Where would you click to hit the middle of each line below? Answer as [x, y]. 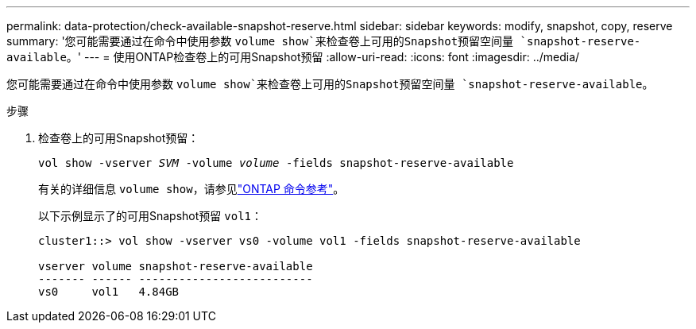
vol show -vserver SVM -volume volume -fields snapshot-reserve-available [276, 163]
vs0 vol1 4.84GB [109, 292]
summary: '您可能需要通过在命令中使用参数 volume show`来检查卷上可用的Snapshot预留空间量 [260, 41]
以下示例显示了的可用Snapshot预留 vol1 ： [150, 216]
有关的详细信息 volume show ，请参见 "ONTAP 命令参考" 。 [191, 189]
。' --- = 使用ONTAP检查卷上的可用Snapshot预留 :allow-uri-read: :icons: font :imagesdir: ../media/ [323, 57]
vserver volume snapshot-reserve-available [176, 266]
